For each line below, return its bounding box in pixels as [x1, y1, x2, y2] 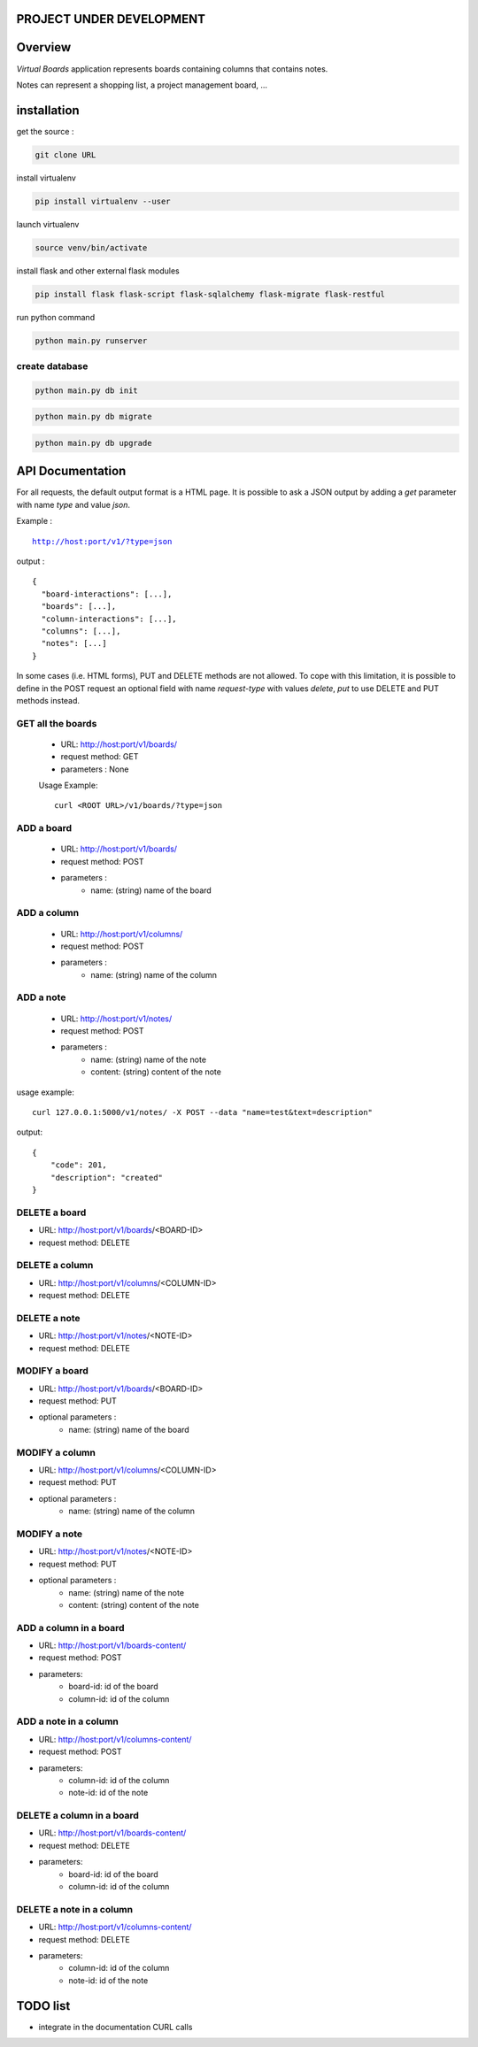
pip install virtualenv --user [35, 196, 172, 206]
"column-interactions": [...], [41, 613, 177, 624]
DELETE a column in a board [16, 1810, 139, 1822]
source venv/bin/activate [35, 242, 148, 252]
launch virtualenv [16, 219, 80, 229]
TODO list [16, 1998, 71, 2013]
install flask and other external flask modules [16, 265, 181, 276]
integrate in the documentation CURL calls [38, 2021, 193, 2032]
